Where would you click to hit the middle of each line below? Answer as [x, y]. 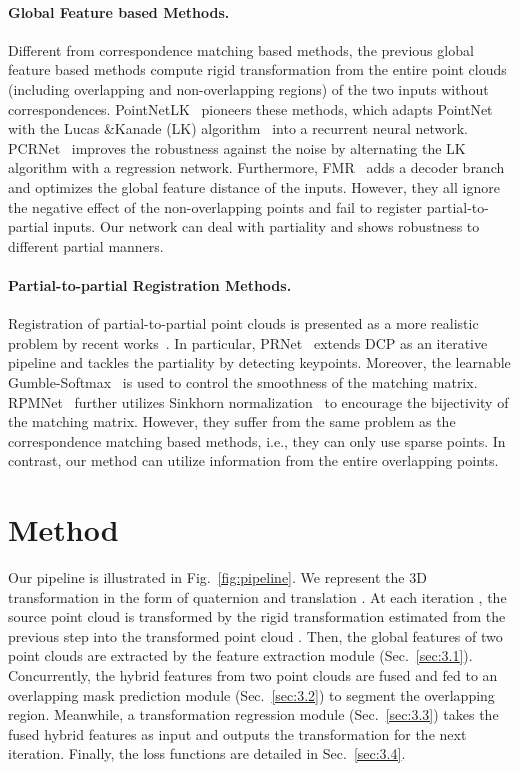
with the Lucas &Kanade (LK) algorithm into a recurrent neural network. [238, 128]
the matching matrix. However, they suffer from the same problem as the [232, 421]
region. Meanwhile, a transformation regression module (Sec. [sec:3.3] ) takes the [253, 714]
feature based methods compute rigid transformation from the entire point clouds [257, 69]
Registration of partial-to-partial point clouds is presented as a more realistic [243, 323]
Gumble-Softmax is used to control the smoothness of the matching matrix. [243, 381]
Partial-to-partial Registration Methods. [150, 284]
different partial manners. [86, 245]
